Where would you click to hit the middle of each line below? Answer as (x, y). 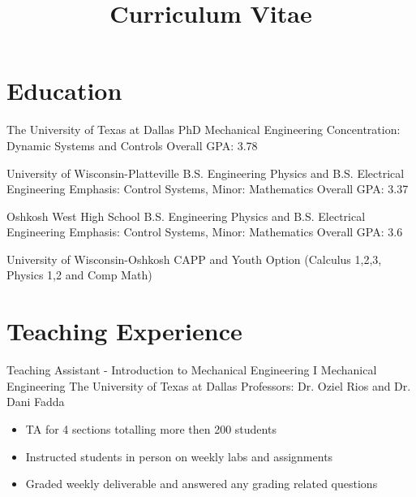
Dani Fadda (36, 402)
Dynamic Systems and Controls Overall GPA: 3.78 (132, 145)
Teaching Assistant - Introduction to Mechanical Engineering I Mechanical (192, 370)
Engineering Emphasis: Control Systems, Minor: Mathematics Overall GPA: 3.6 (205, 232)
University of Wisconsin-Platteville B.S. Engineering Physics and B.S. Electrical (206, 173)
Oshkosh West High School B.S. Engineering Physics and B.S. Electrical (186, 216)
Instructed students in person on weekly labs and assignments (179, 456)
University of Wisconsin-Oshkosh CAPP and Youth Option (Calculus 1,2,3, (194, 259)
